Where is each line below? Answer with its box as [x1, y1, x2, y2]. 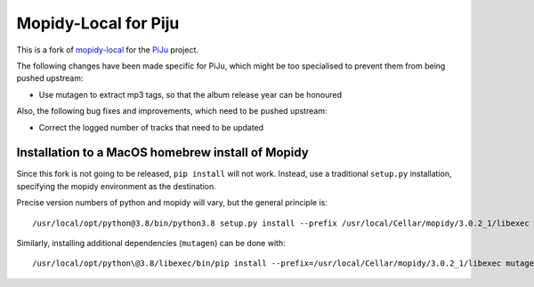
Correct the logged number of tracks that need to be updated [38, 122, 264, 132]
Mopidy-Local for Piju [16, 13, 180, 33]
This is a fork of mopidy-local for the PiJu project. [16, 44, 199, 55]
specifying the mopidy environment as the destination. [16, 180, 217, 191]
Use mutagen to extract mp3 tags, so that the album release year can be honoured [38, 89, 343, 100]
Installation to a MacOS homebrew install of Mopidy [16, 145, 309, 160]
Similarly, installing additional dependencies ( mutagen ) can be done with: [16, 237, 286, 248]
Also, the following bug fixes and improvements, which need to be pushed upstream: [16, 106, 328, 116]
